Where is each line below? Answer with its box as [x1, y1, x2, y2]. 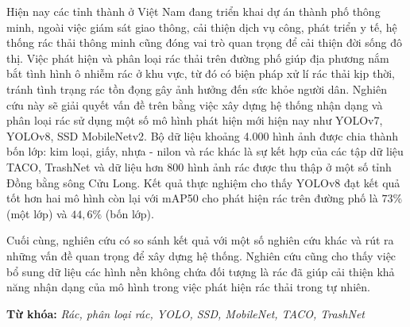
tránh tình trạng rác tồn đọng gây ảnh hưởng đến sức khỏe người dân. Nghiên [6, 80, 387, 97]
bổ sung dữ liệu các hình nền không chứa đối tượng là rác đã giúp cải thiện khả [6, 263, 395, 279]
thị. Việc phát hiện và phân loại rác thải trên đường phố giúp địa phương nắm [6, 49, 389, 66]
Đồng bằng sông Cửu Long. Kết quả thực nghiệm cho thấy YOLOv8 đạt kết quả [6, 174, 400, 190]
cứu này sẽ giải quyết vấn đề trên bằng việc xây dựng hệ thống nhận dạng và [6, 96, 383, 113]
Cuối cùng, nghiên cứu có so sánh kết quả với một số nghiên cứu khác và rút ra [6, 232, 394, 248]
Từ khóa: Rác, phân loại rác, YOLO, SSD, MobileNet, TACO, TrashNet [6, 305, 365, 321]
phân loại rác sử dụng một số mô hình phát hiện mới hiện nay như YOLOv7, [6, 112, 383, 129]
